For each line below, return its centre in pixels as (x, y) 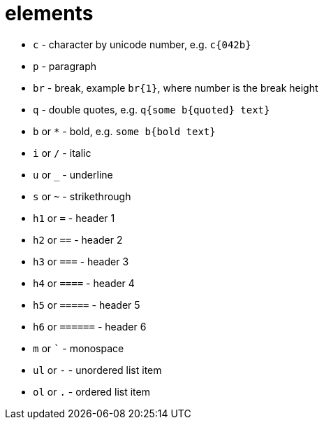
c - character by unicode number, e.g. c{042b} (142, 44)
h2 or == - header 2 (78, 239)
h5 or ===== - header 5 (87, 305)
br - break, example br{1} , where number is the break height (176, 88)
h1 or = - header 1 (74, 218)
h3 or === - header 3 (81, 261)
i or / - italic (62, 153)
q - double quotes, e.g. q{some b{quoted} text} (152, 109)
